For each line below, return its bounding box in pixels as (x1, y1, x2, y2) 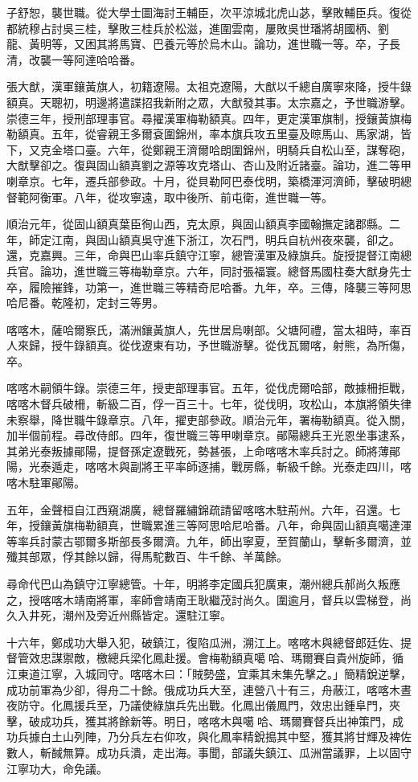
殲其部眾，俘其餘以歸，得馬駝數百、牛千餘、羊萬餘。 (6, 548, 288, 565)
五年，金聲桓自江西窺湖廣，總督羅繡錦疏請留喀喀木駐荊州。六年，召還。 (6, 501, 389, 518)
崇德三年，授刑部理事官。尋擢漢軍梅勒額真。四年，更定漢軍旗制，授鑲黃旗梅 (6, 109, 412, 126)
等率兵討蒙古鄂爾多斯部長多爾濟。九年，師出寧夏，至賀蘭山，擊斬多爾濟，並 (6, 532, 412, 549)
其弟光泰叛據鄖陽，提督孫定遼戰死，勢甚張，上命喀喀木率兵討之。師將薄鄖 (6, 442, 400, 459)
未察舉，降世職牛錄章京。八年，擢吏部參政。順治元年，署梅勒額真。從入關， (6, 411, 412, 428)
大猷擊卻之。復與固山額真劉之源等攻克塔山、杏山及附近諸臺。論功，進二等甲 (6, 157, 412, 174)
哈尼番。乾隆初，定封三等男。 (6, 294, 164, 311)
